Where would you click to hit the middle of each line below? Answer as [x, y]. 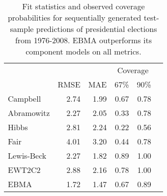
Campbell [25, 98]
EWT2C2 [24, 170]
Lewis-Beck [27, 155]
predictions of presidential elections [97, 29]
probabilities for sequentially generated [74, 17]
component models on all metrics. [83, 51]
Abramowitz [29, 113]
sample [22, 29]
